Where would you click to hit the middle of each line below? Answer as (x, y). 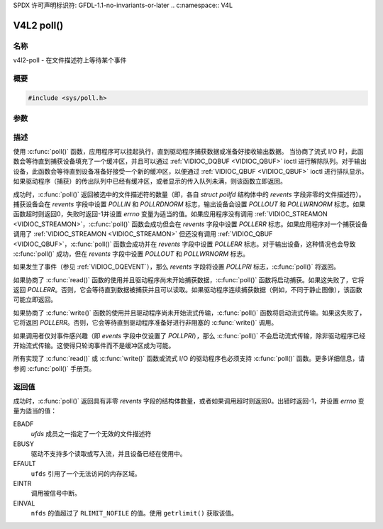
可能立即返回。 (35, 300)
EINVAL (24, 503)
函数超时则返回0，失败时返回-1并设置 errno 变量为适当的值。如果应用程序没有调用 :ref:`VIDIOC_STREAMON (170, 214)
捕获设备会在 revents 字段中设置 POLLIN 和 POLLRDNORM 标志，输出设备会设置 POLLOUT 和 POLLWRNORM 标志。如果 (189, 204)
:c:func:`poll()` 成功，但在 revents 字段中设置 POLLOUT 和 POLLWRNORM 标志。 (131, 254)
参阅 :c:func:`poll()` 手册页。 (54, 368)
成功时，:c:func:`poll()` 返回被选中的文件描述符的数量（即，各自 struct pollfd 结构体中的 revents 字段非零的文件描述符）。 (189, 194)
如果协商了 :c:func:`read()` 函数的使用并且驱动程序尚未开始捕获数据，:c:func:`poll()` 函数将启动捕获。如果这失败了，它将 (189, 279)
